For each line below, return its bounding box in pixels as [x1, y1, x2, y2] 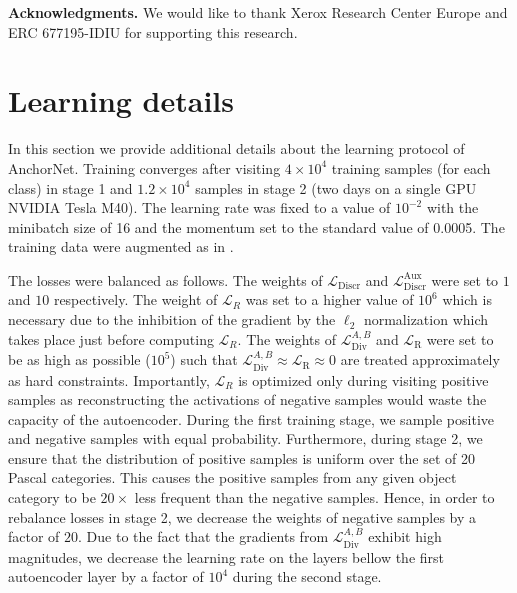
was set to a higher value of [245, 289, 414, 310]
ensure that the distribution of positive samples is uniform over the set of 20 [8, 447, 475, 468]
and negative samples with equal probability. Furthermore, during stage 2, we [8, 428, 483, 449]
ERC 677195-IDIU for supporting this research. [8, 21, 298, 42]
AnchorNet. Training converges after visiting [8, 157, 281, 178]
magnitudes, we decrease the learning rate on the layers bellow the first [8, 546, 445, 567]
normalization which [363, 309, 489, 330]
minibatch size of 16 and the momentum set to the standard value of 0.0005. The [8, 216, 505, 237]
